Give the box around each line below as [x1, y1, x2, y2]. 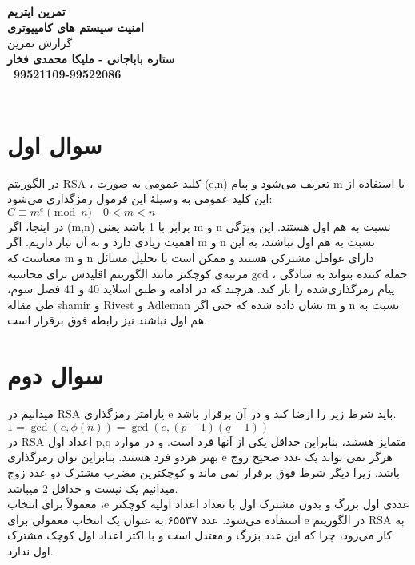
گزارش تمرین [7, 34, 73, 51]
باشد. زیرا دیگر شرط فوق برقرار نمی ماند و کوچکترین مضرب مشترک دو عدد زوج [7, 464, 400, 480]
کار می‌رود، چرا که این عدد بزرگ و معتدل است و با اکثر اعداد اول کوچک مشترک [7, 527, 393, 543]
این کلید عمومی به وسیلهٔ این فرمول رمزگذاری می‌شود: [7, 190, 273, 207]
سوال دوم [7, 359, 104, 392]
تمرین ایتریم [7, 3, 66, 19]
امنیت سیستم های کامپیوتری [7, 18, 144, 35]
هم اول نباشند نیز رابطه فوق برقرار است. [7, 312, 207, 328]
